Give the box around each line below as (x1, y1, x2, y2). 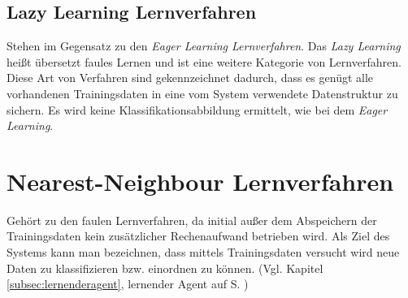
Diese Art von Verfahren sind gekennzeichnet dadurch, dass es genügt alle (7, 69, 374, 86)
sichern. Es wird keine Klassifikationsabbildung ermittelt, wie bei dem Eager (7, 101, 388, 118)
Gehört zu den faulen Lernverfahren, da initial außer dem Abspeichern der (7, 211, 377, 228)
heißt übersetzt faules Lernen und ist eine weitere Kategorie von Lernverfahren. (7, 53, 401, 70)
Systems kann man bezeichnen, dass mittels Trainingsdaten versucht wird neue (7, 244, 400, 261)
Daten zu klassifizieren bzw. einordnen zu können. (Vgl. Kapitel (7, 259, 323, 276)
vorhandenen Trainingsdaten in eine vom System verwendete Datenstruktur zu (7, 84, 398, 101)
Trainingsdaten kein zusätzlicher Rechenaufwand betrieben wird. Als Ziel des (7, 227, 390, 244)
